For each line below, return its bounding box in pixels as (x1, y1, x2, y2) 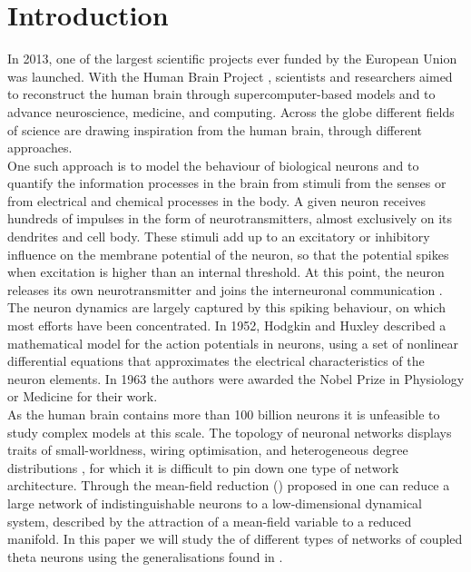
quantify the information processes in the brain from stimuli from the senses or (7, 173, 446, 192)
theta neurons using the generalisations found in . (7, 547, 283, 566)
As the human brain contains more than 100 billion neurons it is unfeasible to (7, 405, 440, 423)
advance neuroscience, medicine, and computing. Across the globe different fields (7, 102, 455, 121)
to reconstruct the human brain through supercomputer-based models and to (7, 84, 436, 104)
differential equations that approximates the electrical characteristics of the (7, 351, 425, 370)
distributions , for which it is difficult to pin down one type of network (7, 458, 399, 477)
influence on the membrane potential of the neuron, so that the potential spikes (7, 244, 449, 263)
